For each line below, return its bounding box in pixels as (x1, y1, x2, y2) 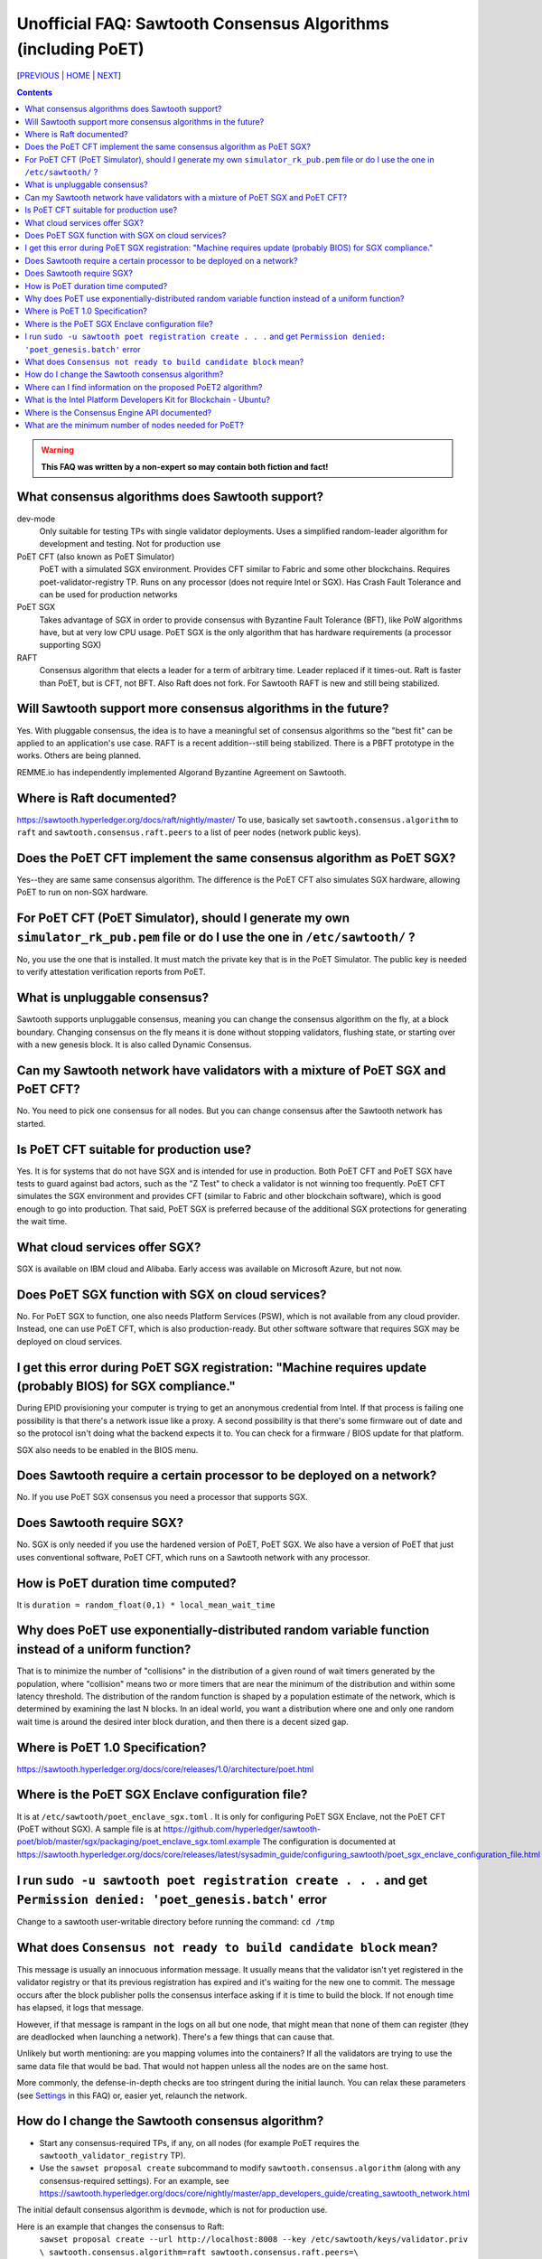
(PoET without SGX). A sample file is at (16, 1823, 162, 1834)
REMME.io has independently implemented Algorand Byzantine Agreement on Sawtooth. (16, 766, 347, 777)
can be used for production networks (39, 588, 178, 600)
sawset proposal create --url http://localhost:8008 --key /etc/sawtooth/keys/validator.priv (39, 2235, 469, 2245)
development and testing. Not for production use (39, 539, 221, 549)
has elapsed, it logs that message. (16, 2002, 145, 2013)
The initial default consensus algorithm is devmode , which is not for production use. (16, 2205, 328, 2216)
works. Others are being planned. (16, 750, 142, 761)
